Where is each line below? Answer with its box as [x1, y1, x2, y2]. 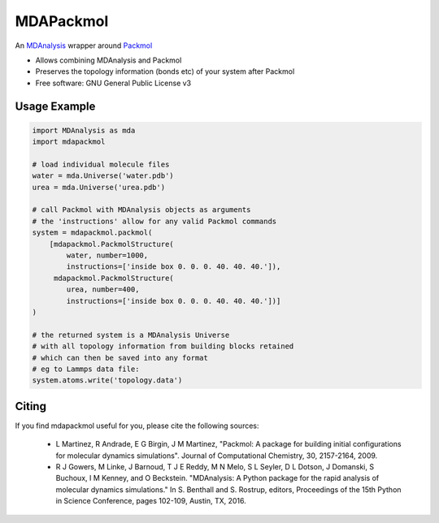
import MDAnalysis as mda [32, 126, 136, 135]
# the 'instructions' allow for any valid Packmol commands [32, 216, 277, 226]
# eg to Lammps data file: [32, 364, 140, 374]
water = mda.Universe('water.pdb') [32, 171, 174, 180]
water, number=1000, [66, 251, 149, 260]
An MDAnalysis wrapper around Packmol [15, 41, 153, 50]
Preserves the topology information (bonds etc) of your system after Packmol [35, 67, 295, 76]
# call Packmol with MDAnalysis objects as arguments [32, 205, 251, 214]
